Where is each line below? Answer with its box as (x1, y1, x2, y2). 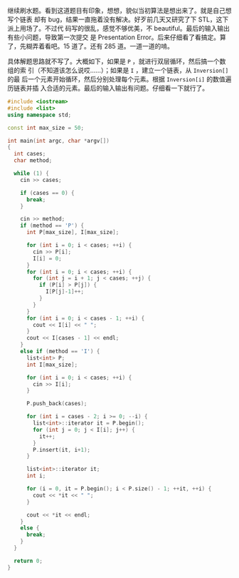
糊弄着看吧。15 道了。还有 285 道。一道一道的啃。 (26, 42, 174, 50)
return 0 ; (14, 557, 43, 564)
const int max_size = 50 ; (7, 124, 84, 131)
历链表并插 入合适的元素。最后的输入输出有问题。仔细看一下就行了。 (7, 84, 208, 92)
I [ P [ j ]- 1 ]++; (45, 288, 84, 295)
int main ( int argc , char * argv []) (7, 137, 110, 144)
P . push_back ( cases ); (26, 400, 87, 407)
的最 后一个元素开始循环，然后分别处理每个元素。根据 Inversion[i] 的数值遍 (7, 75, 232, 83)
